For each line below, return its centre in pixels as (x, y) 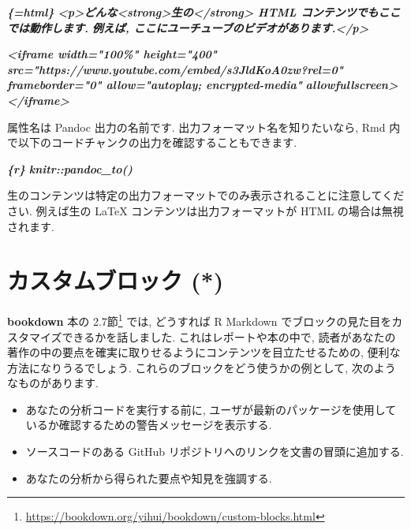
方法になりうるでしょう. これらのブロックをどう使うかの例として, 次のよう (202, 367)
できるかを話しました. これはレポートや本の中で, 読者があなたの (229, 336)
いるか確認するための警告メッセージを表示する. (149, 425)
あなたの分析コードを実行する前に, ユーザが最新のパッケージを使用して (211, 409)
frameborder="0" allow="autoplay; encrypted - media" (155, 85)
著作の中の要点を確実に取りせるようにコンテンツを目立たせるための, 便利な (204, 352)
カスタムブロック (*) (116, 280)
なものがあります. (53, 383)
